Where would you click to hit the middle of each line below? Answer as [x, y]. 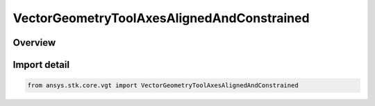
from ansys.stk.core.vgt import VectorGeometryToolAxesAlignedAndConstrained [163, 86]
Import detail [41, 65]
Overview [34, 43]
